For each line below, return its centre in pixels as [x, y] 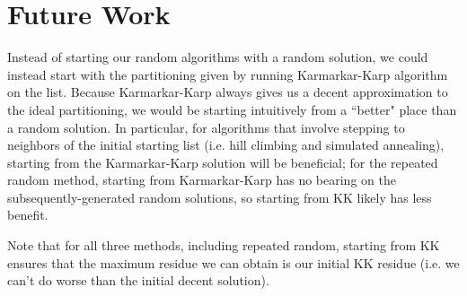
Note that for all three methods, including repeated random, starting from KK [224, 245]
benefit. [28, 215]
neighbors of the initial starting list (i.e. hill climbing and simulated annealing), [226, 145]
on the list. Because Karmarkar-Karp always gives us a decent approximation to [228, 92]
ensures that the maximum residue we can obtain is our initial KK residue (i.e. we [233, 262]
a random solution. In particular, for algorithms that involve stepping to [206, 127]
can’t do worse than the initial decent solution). [138, 280]
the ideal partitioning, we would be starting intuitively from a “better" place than [232, 109]
